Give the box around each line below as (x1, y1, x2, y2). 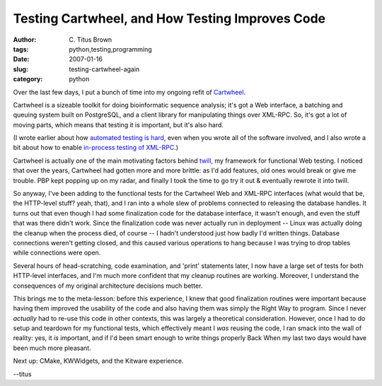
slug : (13, 64, 28, 74)
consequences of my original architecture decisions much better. (13, 281, 203, 290)
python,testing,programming (69, 45, 152, 53)
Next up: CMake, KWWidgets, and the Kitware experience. (13, 357, 184, 365)
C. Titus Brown (69, 35, 112, 44)
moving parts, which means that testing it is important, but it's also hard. (13, 120, 224, 129)
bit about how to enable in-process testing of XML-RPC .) (13, 144, 179, 152)
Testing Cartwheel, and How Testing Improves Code (13, 11, 326, 26)
